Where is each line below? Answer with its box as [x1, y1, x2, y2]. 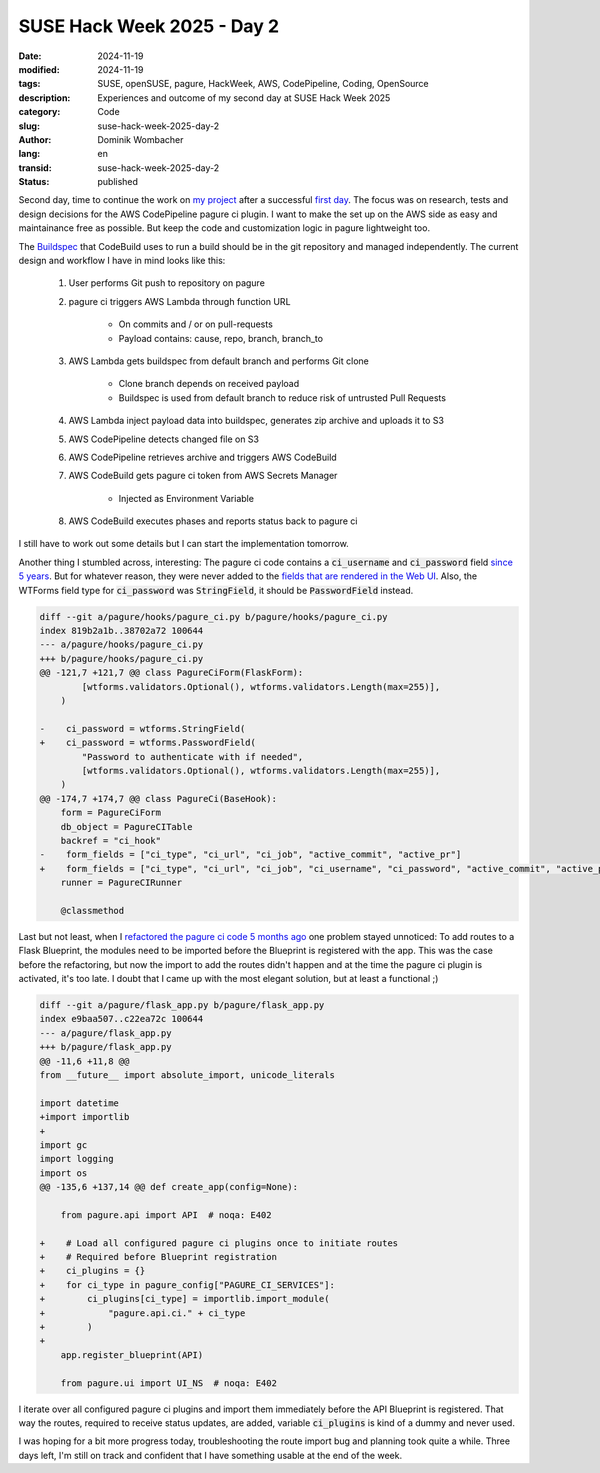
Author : [18, 133, 52, 145]
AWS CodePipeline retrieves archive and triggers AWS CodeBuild [68, 451, 337, 463]
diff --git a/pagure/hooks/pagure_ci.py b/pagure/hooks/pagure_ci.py [39, 611, 388, 622]
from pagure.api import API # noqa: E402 [60, 1209, 272, 1220]
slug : [18, 120, 40, 132]
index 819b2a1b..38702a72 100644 [39, 625, 204, 637]
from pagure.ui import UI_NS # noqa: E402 [60, 1377, 277, 1389]
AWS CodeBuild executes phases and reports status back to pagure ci [68, 515, 358, 527]
